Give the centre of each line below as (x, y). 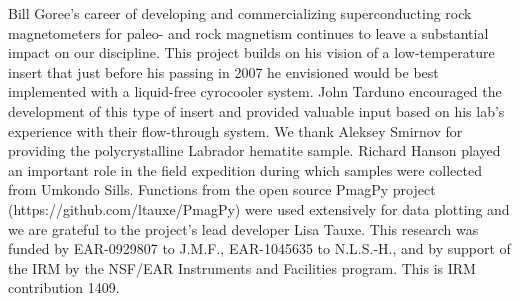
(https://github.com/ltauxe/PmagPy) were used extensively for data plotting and (259, 208)
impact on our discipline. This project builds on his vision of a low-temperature (251, 52)
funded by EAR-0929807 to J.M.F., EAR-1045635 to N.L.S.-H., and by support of (259, 248)
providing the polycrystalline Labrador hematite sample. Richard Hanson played (254, 150)
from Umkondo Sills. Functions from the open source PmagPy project (222, 189)
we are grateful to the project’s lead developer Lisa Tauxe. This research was (243, 228)
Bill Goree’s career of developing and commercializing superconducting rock (240, 13)
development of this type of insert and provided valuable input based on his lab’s (256, 110)
